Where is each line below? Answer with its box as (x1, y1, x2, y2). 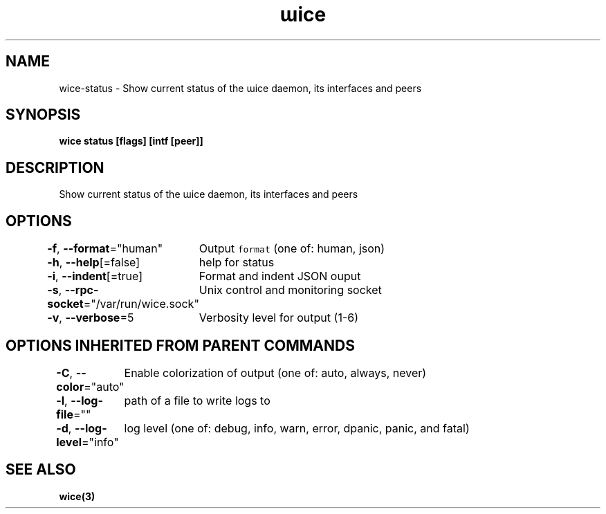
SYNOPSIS (6, 106, 81, 124)
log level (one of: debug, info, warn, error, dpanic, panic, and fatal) (124, 421, 470, 435)
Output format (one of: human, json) (199, 241, 385, 256)
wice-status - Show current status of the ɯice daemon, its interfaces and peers (59, 82, 422, 94)
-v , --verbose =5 (47, 311, 134, 325)
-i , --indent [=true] (47, 269, 143, 284)
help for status (199, 255, 275, 270)
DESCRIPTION (6, 158, 104, 176)
